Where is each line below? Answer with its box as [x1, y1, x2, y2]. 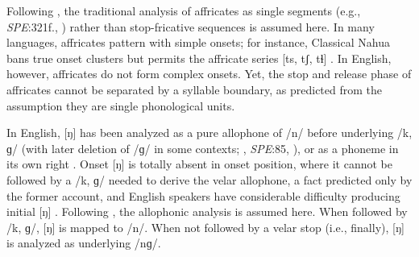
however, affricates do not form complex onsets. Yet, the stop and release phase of [6, 65, 412, 82]
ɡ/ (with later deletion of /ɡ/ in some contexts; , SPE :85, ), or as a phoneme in [6, 139, 399, 156]
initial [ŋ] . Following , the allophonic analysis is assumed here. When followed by [6, 203, 408, 220]
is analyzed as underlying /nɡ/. [6, 234, 161, 251]
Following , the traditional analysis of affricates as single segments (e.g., [6, 2, 361, 19]
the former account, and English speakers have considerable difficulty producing [6, 187, 400, 204]
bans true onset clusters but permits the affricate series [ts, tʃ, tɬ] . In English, [6, 49, 392, 66]
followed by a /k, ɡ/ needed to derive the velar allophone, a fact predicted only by [6, 171, 413, 188]
